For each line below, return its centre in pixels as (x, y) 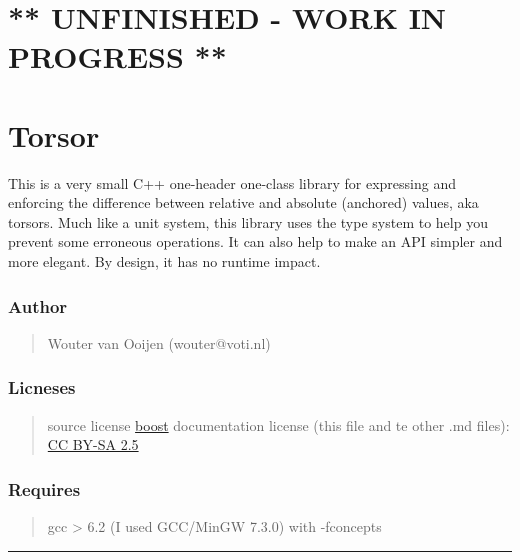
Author (38, 305)
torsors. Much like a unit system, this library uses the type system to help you (248, 221)
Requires (44, 488)
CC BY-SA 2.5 (93, 444)
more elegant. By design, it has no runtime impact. (164, 261)
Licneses (42, 387)
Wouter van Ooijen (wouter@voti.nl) (159, 342)
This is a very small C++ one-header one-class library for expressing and (232, 182)
